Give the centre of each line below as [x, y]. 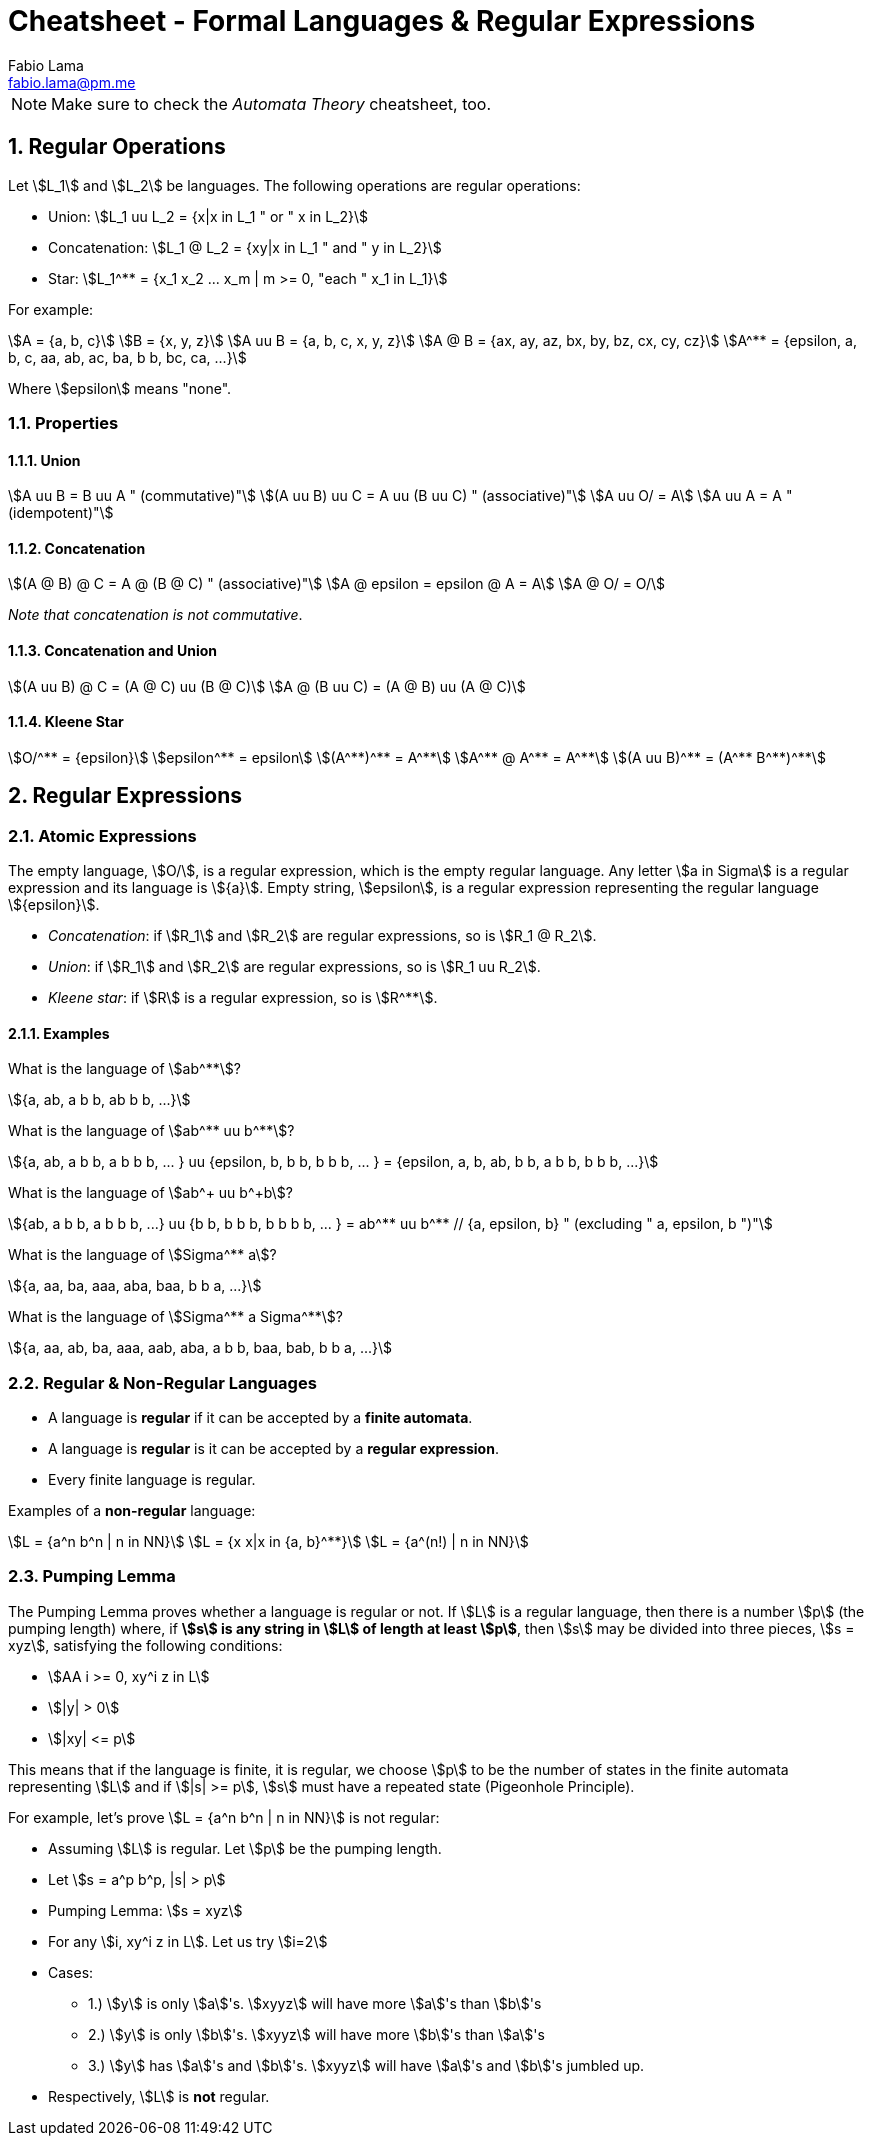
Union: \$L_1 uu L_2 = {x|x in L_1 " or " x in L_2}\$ [208, 216]
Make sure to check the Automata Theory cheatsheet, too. [271, 103]
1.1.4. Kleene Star [66, 722]
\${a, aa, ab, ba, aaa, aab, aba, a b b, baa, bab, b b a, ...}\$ [200, 1348]
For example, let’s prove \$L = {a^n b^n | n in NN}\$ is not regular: [224, 1817]
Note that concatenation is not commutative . [155, 615]
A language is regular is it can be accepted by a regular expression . [273, 1449]
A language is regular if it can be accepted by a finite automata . [260, 1418]
